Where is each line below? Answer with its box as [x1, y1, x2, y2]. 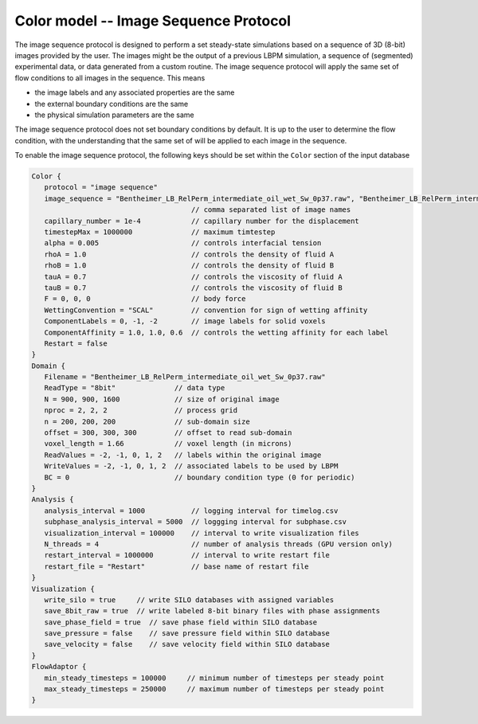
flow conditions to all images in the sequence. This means [14, 72, 206, 83]
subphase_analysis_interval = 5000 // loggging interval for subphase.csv [44, 518, 347, 526]
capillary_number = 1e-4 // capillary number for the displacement [44, 216, 360, 225]
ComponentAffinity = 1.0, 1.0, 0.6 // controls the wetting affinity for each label [44, 327, 390, 337]
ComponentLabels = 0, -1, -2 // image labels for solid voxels [44, 317, 326, 326]
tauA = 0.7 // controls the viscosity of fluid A [44, 272, 343, 281]
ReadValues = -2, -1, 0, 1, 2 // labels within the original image [44, 450, 322, 460]
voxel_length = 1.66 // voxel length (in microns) [44, 439, 292, 448]
